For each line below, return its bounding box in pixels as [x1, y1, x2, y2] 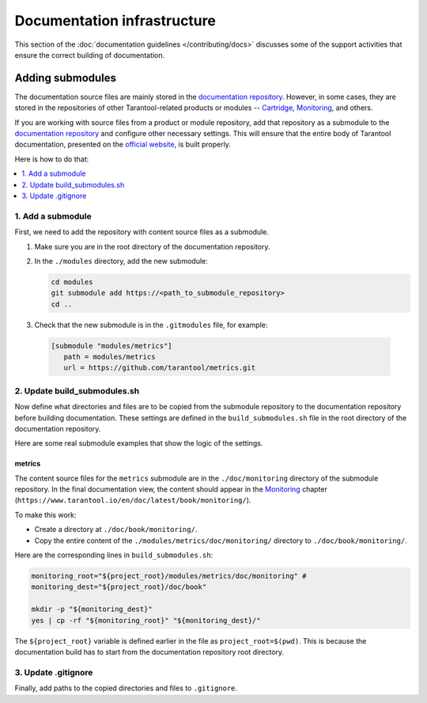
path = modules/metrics [63, 352, 156, 362]
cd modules [51, 277, 93, 287]
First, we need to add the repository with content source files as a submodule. [14, 227, 269, 237]
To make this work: [14, 510, 77, 519]
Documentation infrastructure [14, 12, 217, 29]
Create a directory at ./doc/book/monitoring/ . [34, 525, 198, 534]
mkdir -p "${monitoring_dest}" [31, 605, 153, 614]
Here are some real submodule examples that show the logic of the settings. [14, 439, 263, 448]
